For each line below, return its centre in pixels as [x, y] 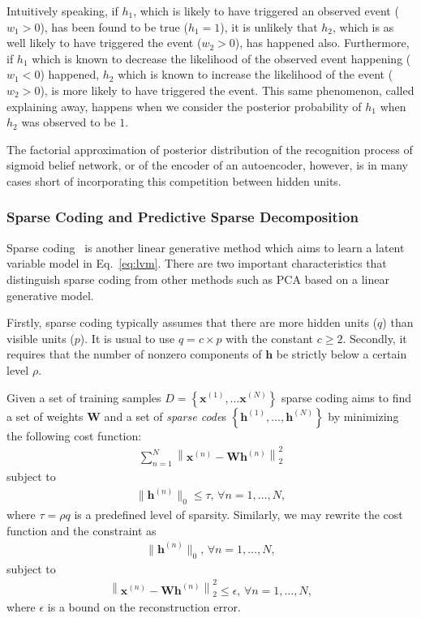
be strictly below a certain [342, 354]
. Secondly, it [375, 338]
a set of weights [45, 416]
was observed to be [69, 122]
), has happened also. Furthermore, [322, 43]
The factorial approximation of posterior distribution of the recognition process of [210, 149]
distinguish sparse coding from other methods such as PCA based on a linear [198, 279]
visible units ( [41, 338]
